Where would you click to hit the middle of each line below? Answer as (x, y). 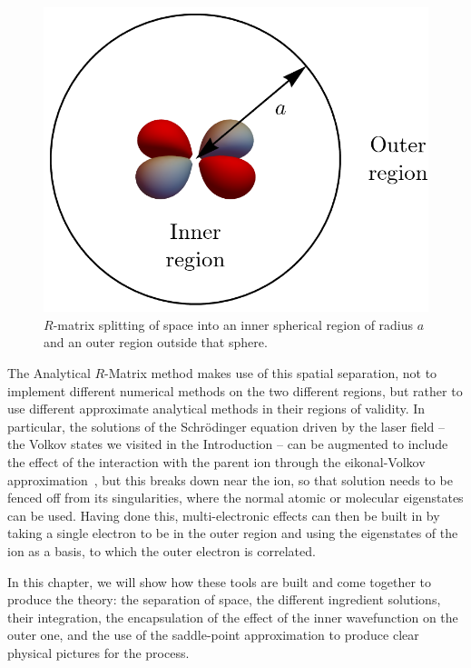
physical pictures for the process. (98, 652)
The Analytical (49, 373)
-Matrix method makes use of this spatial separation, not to (271, 373)
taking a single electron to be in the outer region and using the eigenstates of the (233, 533)
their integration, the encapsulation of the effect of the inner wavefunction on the (233, 617)
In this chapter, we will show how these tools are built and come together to (220, 581)
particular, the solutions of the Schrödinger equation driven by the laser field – (226, 426)
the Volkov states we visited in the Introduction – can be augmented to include (228, 444)
